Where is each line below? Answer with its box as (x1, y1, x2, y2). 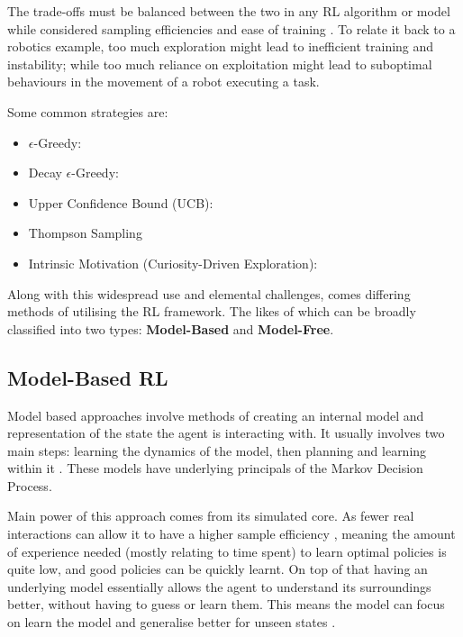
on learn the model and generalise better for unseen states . (7, 613, 336, 632)
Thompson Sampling (28, 223, 142, 242)
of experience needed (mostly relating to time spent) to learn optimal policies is (7, 541, 447, 560)
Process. (7, 476, 52, 495)
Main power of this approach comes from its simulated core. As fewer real (7, 506, 414, 525)
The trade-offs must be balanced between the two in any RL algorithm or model (7, 2, 450, 20)
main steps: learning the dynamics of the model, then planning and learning (7, 441, 427, 460)
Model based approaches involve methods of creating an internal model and (7, 405, 424, 424)
